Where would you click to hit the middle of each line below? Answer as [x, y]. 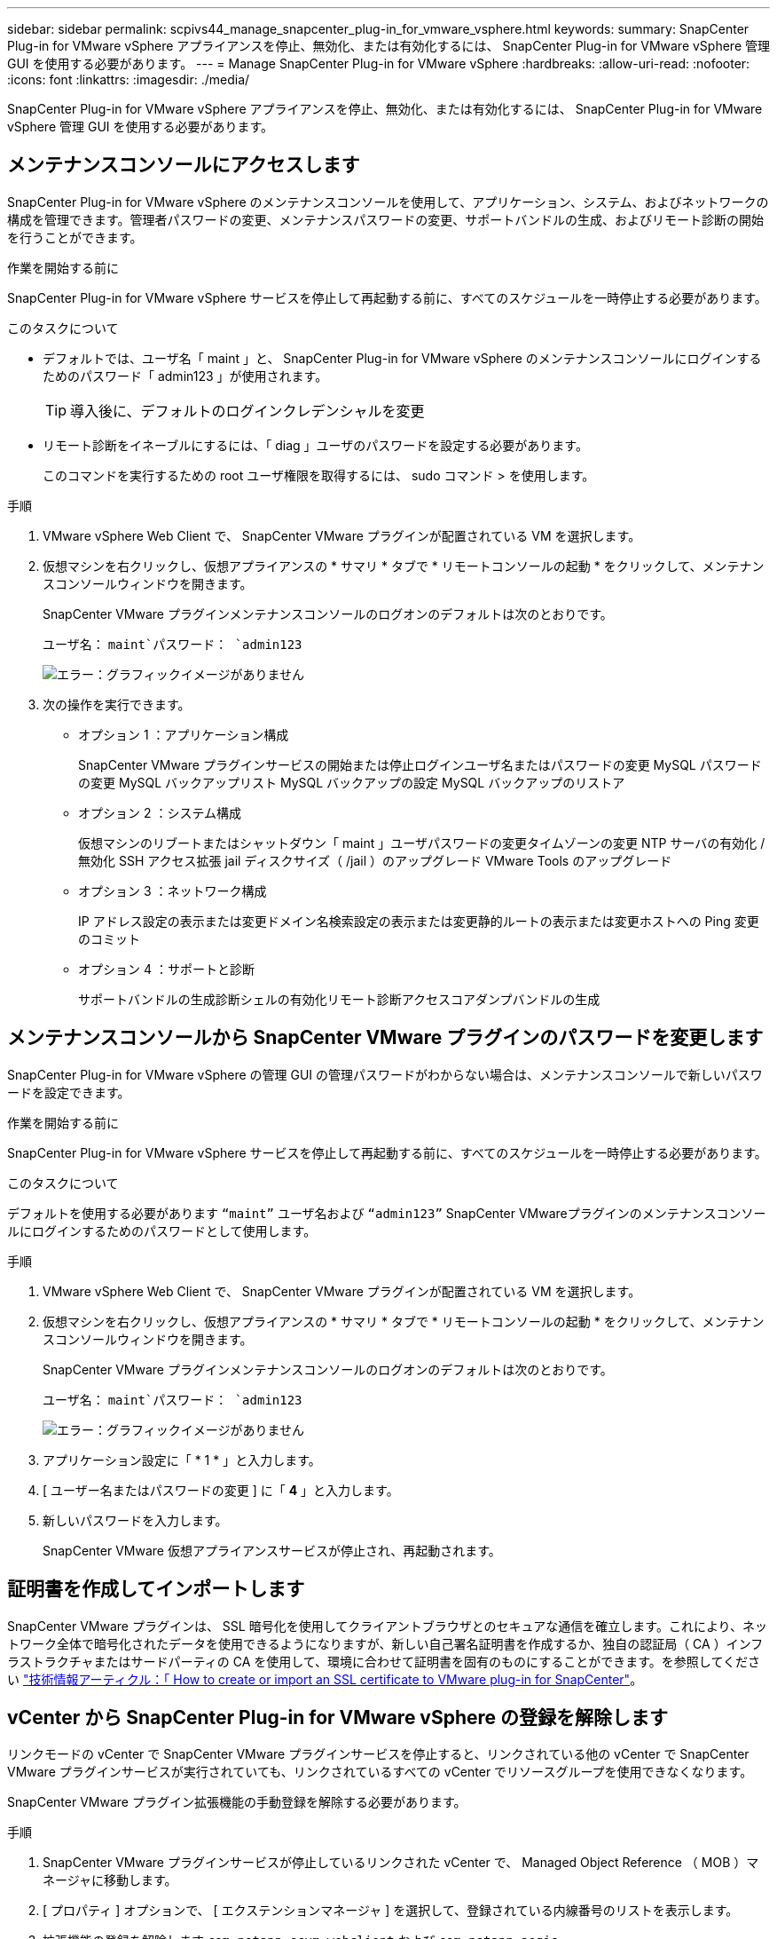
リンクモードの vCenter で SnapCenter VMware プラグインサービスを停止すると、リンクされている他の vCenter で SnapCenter [378, 1754]
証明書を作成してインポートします [156, 1589]
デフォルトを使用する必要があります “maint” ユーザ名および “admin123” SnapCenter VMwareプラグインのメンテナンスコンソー [387, 1213]
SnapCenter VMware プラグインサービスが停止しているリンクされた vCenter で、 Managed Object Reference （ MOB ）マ [401, 1863]
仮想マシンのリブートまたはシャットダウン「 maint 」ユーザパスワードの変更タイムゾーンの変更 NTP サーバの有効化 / [422, 843]
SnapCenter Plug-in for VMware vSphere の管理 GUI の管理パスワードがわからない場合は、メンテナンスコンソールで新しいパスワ [385, 1074]
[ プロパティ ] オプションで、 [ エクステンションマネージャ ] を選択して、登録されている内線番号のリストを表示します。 [391, 1911]
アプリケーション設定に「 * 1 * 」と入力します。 [182, 1460]
